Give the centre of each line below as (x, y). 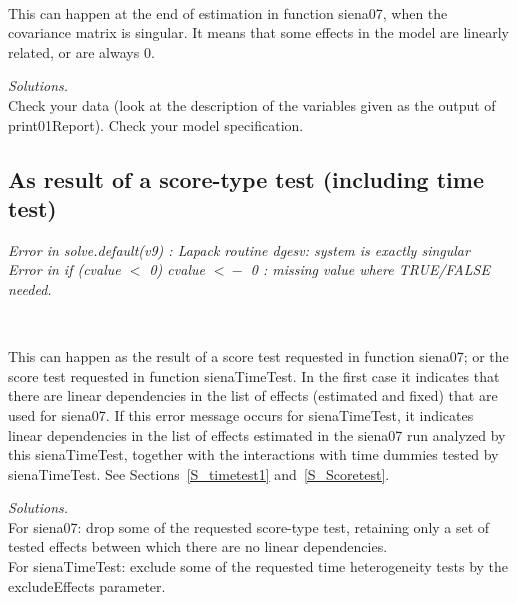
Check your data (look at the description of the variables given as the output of (252, 104)
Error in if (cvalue (64, 269)
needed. (30, 288)
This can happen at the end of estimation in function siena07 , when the (228, 12)
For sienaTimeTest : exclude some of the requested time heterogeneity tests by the (258, 566)
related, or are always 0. (81, 51)
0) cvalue (177, 269)
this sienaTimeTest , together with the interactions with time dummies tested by (253, 454)
